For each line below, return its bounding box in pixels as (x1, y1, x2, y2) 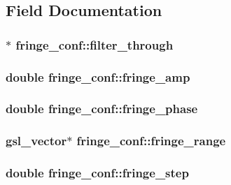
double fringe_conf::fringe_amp (6, 68, 190, 85)
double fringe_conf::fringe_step (6, 164, 189, 182)
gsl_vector (6, 132, 67, 149)
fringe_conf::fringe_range (76, 132, 226, 149)
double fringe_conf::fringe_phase (6, 100, 198, 117)
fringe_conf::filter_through (15, 36, 174, 53)
